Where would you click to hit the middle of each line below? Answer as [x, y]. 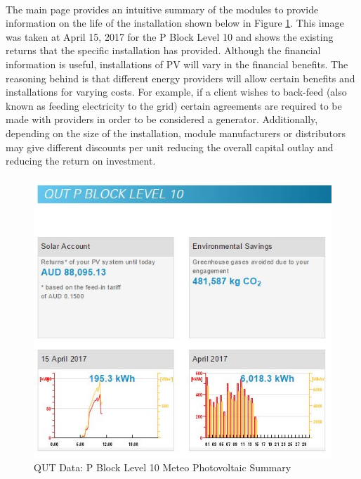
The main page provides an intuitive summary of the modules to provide [162, 9]
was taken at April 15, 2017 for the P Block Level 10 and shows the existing [170, 36]
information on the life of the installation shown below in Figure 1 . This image [175, 23]
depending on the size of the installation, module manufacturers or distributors [176, 133]
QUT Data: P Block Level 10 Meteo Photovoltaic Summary [163, 467]
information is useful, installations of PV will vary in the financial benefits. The [177, 64]
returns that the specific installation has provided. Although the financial [163, 50]
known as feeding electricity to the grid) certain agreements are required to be [174, 105]
